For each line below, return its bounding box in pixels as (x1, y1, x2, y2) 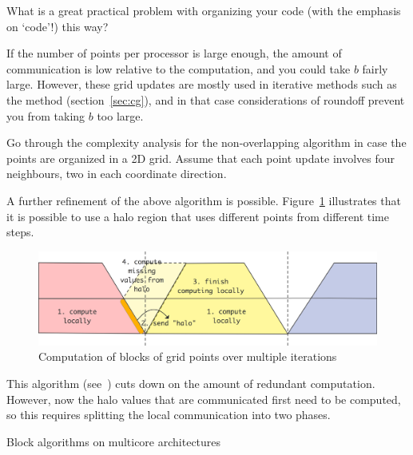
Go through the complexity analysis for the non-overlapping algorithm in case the (6, 134, 407, 151)
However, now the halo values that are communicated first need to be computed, (6, 390, 401, 407)
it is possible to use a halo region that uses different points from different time (6, 208, 389, 224)
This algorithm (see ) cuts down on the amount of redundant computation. (6, 374, 375, 391)
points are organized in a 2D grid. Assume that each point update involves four (6, 149, 395, 166)
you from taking (6, 107, 85, 124)
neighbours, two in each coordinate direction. (6, 165, 227, 182)
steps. (6, 224, 34, 240)
